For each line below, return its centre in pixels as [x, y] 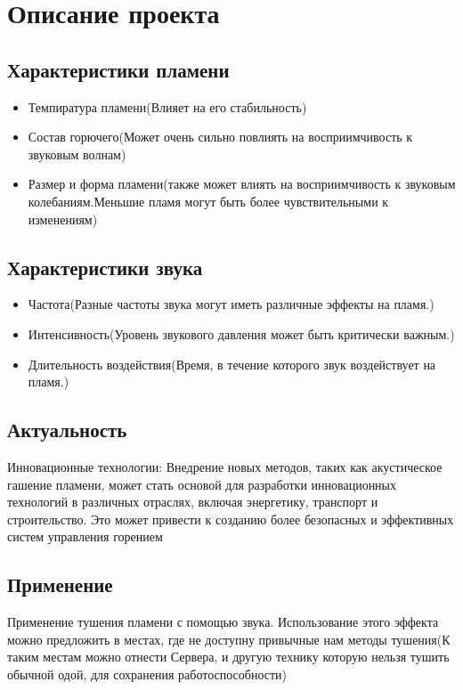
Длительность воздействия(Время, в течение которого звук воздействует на [232, 364]
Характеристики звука [105, 267]
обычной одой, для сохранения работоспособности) [147, 674]
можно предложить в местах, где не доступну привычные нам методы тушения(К [229, 639]
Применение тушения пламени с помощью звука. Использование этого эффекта [223, 622]
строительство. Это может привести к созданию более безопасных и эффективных [231, 519]
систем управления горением [85, 536]
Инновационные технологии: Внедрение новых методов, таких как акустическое [225, 466]
